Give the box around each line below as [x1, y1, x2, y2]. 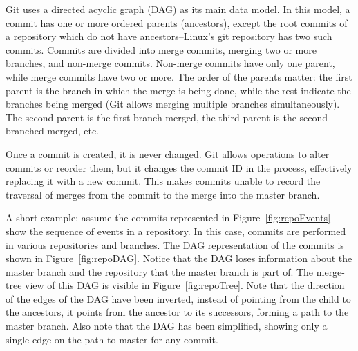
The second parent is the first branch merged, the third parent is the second [6, 110, 328, 124]
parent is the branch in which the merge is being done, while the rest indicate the [6, 83, 351, 97]
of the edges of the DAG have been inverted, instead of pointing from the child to [6, 291, 351, 305]
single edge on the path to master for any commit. [6, 332, 218, 346]
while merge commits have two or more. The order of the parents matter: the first [6, 69, 352, 83]
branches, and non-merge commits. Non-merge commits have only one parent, [6, 56, 335, 70]
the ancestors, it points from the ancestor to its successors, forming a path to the [6, 305, 349, 319]
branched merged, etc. [6, 123, 100, 138]
